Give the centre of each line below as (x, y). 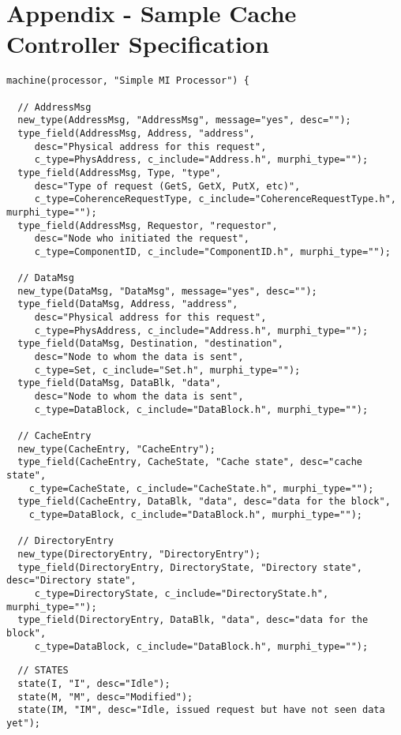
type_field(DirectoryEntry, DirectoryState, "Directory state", (190, 567)
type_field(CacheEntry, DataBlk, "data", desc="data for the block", (204, 502)
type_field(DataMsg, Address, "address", (128, 304)
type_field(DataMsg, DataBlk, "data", (120, 383)
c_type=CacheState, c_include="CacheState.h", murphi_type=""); (201, 488)
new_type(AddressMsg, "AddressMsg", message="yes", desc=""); (184, 120)
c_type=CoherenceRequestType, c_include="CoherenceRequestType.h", (215, 199)
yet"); (23, 723)
